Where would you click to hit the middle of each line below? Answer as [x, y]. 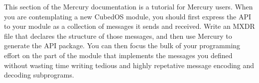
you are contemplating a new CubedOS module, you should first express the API [128, 16]
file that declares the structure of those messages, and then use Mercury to [118, 36]
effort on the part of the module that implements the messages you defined [118, 55]
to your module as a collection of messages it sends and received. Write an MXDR [129, 26]
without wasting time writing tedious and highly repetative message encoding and [129, 65]
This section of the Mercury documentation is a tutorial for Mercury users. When [129, 6]
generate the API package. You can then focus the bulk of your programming [122, 45]
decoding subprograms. [39, 75]
